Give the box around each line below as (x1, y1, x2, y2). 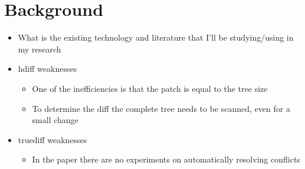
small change (32, 114, 78, 126)
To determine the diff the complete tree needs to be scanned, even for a (32, 102, 290, 114)
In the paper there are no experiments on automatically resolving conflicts (32, 153, 300, 165)
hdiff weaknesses (18, 62, 77, 75)
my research (18, 42, 61, 55)
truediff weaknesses (18, 133, 87, 145)
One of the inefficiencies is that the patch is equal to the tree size (32, 82, 268, 94)
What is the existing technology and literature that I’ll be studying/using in (18, 31, 294, 44)
